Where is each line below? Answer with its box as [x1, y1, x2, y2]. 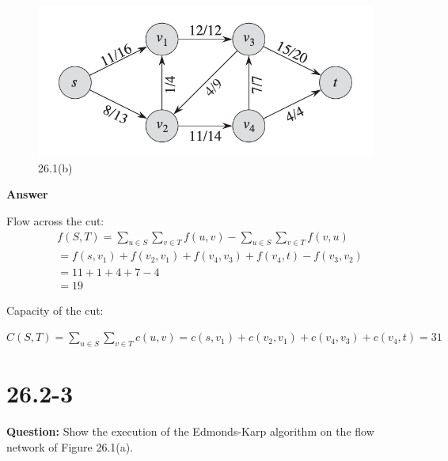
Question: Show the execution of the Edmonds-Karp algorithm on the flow [6, 423, 374, 440]
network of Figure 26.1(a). [6, 438, 134, 455]
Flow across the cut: [6, 213, 104, 229]
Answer [6, 186, 48, 202]
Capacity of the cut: [6, 301, 104, 318]
